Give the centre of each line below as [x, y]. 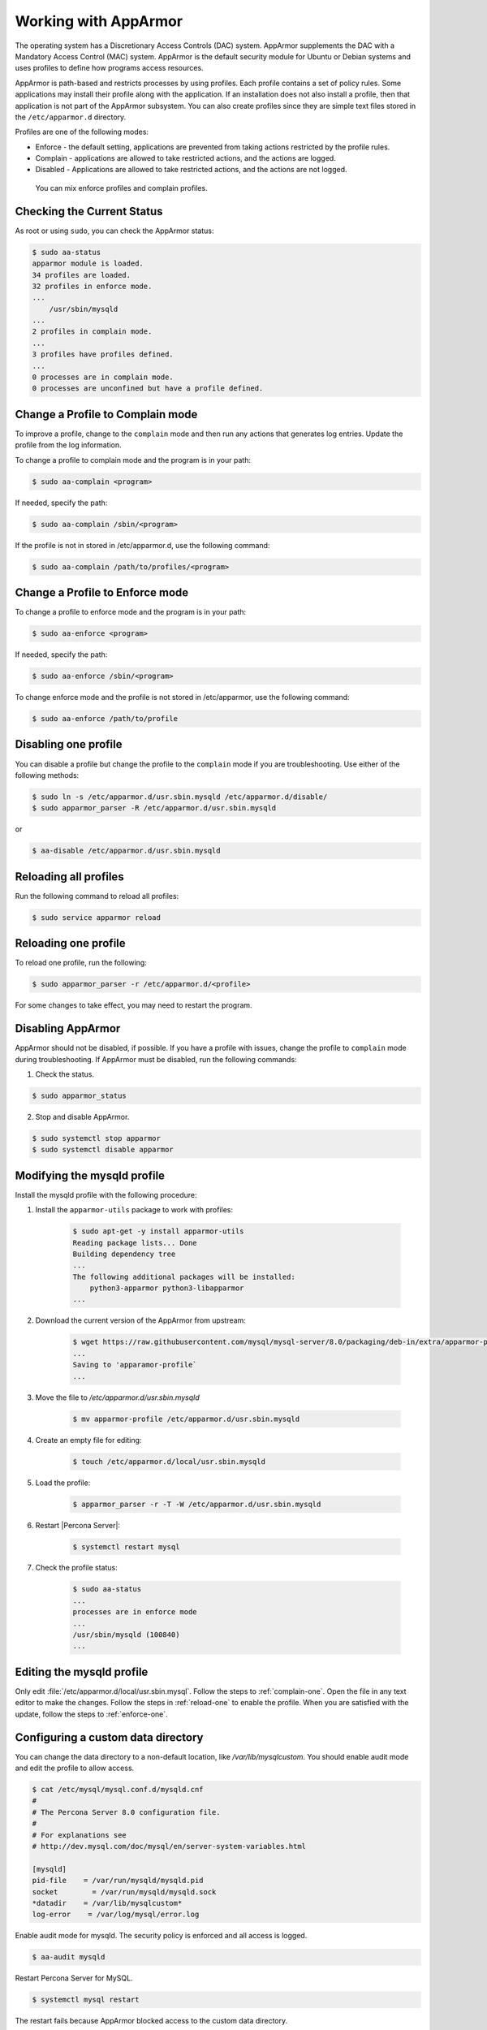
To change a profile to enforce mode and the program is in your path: [131, 612]
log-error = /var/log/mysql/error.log [116, 1915]
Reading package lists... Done [135, 1243]
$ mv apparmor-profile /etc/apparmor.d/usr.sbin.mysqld [186, 1419]
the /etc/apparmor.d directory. [71, 117]
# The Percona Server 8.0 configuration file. [126, 1812]
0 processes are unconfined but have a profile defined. [148, 389]
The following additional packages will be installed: [184, 1276]
